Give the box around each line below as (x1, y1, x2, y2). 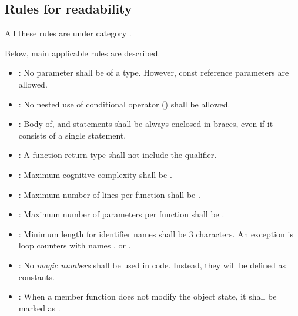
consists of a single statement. (18, 129, 126, 141)
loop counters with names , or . (18, 239, 131, 251)
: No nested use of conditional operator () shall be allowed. (18, 98, 230, 110)
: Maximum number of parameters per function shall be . (18, 208, 225, 220)
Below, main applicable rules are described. (5, 46, 160, 59)
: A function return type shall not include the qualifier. (18, 149, 217, 161)
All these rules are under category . (5, 27, 132, 39)
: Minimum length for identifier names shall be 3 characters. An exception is (18, 227, 293, 240)
